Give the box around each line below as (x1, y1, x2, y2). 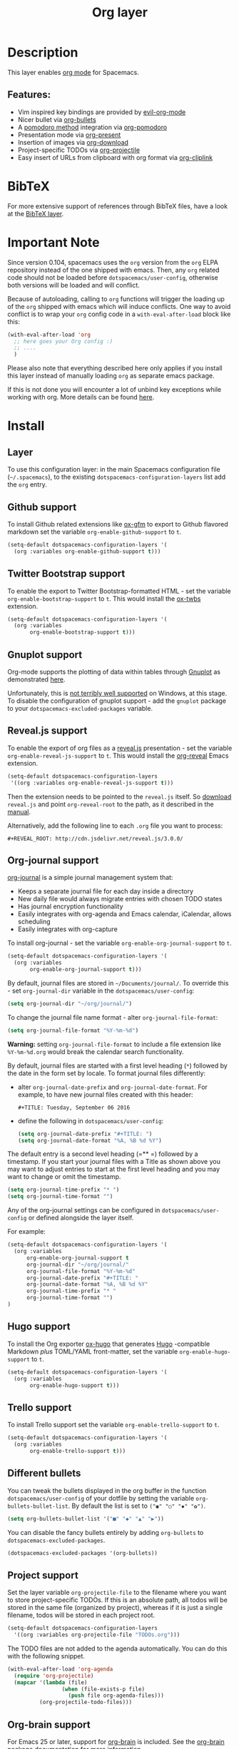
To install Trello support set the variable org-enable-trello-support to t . (7, 1421, 220, 1429)
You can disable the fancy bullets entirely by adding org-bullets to (7, 1528, 204, 1536)
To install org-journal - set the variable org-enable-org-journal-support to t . (7, 939, 232, 948)
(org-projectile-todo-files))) (39, 1699, 133, 1706)
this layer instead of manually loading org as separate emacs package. (7, 372, 215, 380)
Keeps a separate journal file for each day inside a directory (17, 887, 194, 896)
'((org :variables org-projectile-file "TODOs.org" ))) (14, 1631, 180, 1638)
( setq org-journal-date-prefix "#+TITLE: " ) (17, 1130, 153, 1137)
